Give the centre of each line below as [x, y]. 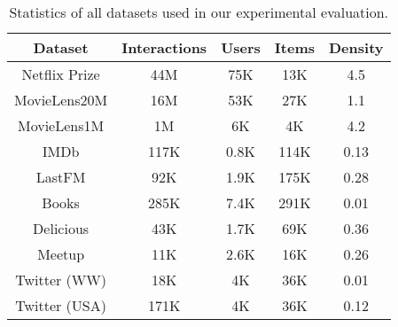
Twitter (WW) [61, 280]
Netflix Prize [61, 74]
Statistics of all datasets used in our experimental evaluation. [199, 12]
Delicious [61, 228]
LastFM [61, 177]
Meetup [61, 254]
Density [356, 47]
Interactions [164, 47]
